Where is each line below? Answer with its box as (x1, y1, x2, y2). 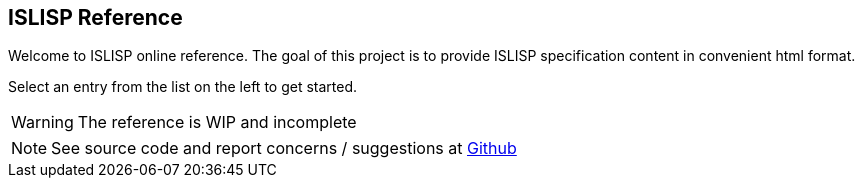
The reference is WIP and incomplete (77, 112, 357, 133)
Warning (11, 112, 74, 133)
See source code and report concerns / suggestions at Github (51, 138, 517, 159)
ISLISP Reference (8, 5, 183, 30)
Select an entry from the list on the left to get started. (8, 78, 358, 96)
